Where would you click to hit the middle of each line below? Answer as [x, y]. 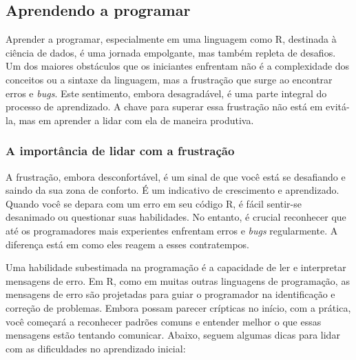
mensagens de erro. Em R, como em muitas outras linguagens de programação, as [178, 280]
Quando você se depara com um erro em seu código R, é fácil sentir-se [154, 203]
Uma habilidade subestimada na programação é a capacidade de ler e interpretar [176, 267]
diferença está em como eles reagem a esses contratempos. [127, 244]
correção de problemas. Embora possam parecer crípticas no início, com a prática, [178, 307]
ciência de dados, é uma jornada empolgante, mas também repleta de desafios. [171, 52]
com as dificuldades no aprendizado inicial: [96, 348]
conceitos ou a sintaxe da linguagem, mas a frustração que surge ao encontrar [169, 79]
